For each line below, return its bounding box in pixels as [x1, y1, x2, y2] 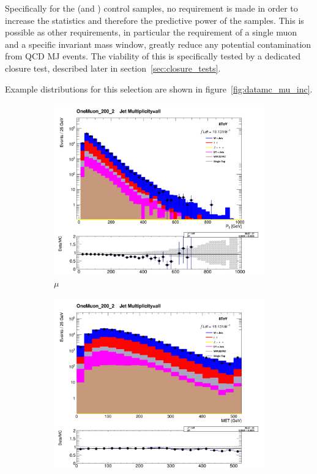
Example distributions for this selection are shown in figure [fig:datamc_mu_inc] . [5, 82, 313, 95]
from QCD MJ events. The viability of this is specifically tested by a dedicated [5, 50, 301, 62]
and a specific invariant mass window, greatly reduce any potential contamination [5, 37, 311, 50]
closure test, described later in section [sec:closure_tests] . [5, 61, 221, 74]
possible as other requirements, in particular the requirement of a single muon [5, 26, 297, 39]
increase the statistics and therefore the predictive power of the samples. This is [5, 13, 304, 26]
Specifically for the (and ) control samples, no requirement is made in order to [5, 2, 298, 14]
